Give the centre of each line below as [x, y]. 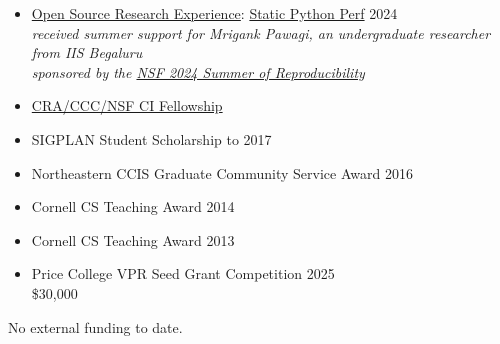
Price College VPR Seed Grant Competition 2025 [183, 273]
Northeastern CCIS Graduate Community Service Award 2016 [222, 172]
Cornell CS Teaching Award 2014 [133, 206]
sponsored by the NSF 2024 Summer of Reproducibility [198, 71]
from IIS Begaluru [87, 52]
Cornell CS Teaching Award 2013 [133, 239]
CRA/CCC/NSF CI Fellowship [127, 105]
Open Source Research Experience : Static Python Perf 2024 [214, 13]
